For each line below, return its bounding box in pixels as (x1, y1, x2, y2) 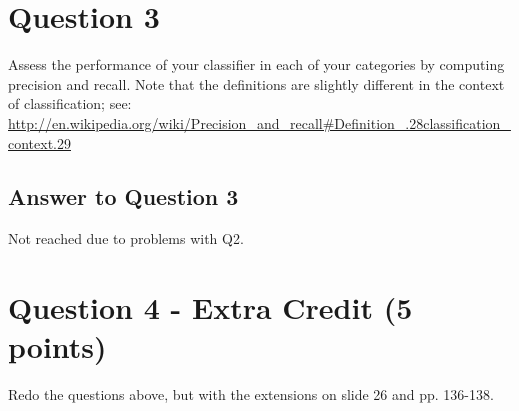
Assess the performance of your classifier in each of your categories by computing (8, 54, 505, 75)
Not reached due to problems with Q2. (8, 228, 244, 249)
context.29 (8, 132, 71, 153)
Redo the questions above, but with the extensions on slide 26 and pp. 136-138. (8, 384, 494, 405)
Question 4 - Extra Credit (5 (8, 287, 413, 328)
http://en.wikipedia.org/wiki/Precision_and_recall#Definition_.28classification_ (8, 112, 511, 133)
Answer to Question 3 (8, 181, 239, 212)
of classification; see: (8, 93, 132, 114)
